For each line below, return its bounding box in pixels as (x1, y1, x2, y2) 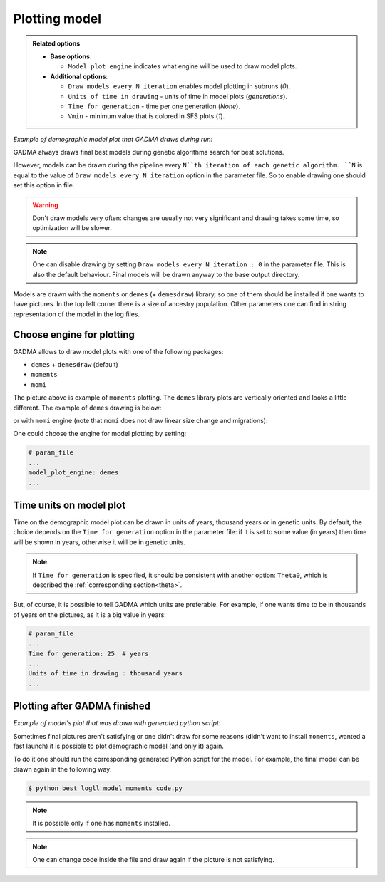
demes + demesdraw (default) (31, 360, 119, 369)
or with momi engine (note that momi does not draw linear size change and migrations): (13, 417, 268, 425)
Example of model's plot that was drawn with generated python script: (13, 719, 221, 727)
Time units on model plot (13, 499, 126, 511)
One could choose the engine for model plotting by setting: (13, 430, 187, 438)
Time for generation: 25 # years (28, 649, 149, 658)
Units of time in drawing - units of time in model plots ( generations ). (68, 92, 288, 100)
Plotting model (13, 11, 102, 26)
